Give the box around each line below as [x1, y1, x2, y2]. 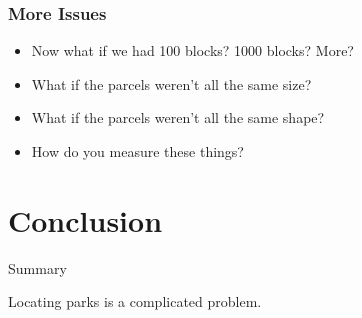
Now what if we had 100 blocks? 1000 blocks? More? [31, 40, 354, 61]
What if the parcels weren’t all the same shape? [31, 107, 325, 128]
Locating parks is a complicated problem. [8, 291, 262, 312]
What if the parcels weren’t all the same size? [31, 73, 312, 94]
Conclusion [8, 199, 163, 240]
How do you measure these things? [31, 141, 244, 161]
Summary [8, 257, 67, 278]
